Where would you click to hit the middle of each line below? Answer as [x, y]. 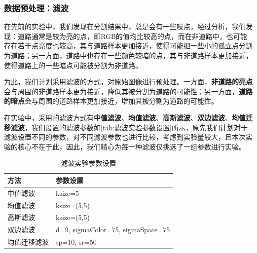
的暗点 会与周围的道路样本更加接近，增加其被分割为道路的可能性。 [111, 101]
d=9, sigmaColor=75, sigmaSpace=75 [113, 230]
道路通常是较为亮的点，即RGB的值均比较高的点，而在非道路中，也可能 [132, 36]
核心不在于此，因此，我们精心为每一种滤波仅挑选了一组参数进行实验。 [131, 146]
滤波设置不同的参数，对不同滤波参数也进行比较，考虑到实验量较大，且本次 [125, 137]
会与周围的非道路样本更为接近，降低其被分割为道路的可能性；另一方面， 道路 [128, 91]
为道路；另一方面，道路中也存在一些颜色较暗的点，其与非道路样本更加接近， [128, 55]
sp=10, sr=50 [76, 242]
